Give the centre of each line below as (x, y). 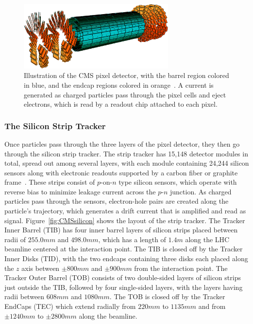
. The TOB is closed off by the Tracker (167, 296)
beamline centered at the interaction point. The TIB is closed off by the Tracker (124, 249)
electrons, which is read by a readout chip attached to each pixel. (121, 104)
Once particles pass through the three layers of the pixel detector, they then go (122, 143)
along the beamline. (108, 315)
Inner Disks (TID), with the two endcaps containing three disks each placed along (126, 258)
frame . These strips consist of (50, 182)
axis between (41, 268)
